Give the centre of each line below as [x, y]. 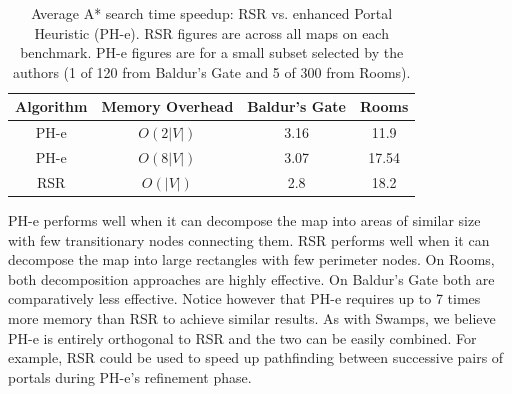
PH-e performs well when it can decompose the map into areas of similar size [244, 220]
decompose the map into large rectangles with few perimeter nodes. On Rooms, [251, 259]
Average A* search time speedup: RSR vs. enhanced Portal [212, 13]
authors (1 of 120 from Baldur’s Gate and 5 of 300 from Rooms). [211, 71]
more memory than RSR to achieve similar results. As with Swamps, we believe [252, 317]
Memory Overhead [167, 106]
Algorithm [51, 106]
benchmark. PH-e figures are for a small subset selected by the [212, 52]
